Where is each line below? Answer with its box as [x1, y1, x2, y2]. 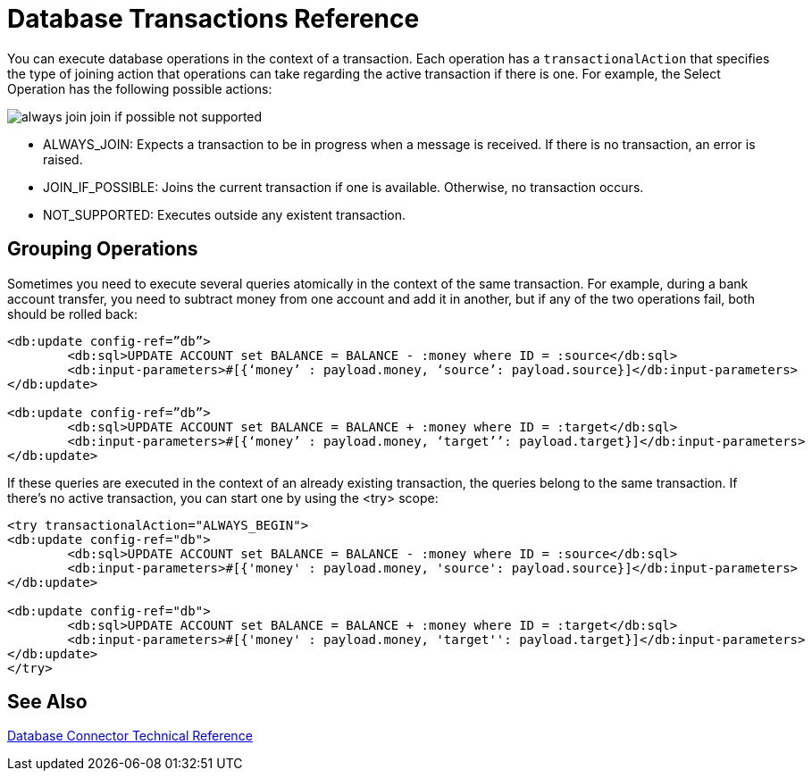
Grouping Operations [7, 238, 198, 261]
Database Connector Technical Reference [7, 728, 253, 744]
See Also [7, 690, 88, 714]
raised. [43, 151, 83, 167]
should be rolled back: [7, 305, 138, 322]
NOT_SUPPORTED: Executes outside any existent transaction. [43, 206, 406, 222]
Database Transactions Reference [7, 4, 420, 34]
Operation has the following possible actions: [7, 80, 272, 96]
